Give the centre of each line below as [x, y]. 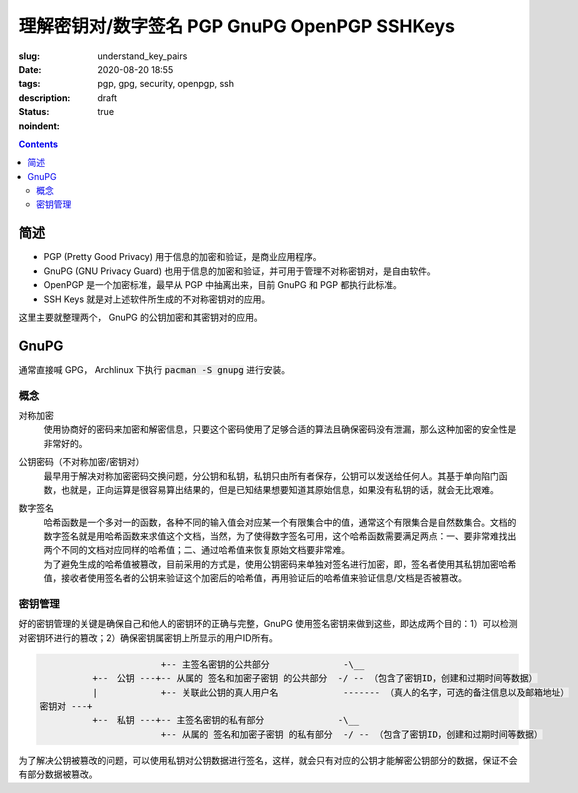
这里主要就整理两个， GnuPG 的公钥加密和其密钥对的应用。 [141, 317]
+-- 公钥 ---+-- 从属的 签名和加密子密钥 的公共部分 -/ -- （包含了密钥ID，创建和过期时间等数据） [314, 678]
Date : [30, 69]
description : [44, 97]
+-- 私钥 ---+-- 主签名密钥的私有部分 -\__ [225, 720]
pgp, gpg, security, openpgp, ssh [166, 84]
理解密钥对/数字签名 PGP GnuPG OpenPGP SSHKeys [236, 26]
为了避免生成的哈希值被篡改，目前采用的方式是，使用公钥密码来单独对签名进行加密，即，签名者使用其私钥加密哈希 [280, 564]
